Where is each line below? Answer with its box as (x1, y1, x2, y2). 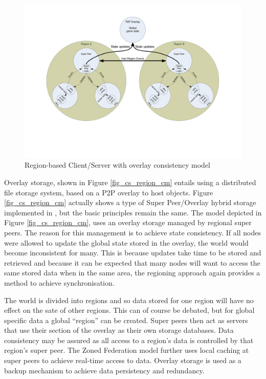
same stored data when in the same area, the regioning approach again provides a (4, 267, 260, 278)
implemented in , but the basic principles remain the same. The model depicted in (4, 207, 262, 217)
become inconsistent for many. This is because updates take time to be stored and (4, 247, 261, 258)
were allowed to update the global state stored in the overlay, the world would (4, 237, 249, 248)
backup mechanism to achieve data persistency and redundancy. (4, 365, 205, 375)
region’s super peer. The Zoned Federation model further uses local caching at (4, 345, 249, 355)
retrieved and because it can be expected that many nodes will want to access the (4, 257, 260, 268)
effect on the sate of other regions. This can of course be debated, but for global (4, 305, 255, 315)
